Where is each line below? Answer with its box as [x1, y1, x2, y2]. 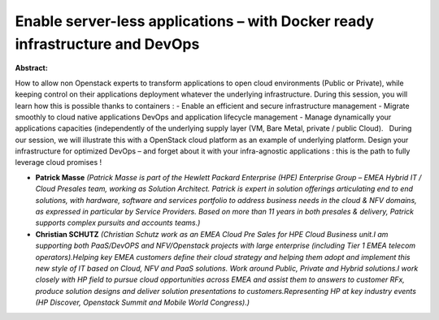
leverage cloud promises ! [15, 158, 102, 167]
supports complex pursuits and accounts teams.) [35, 218, 201, 227]
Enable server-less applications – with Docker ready [15, 12, 374, 30]
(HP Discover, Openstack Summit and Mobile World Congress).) [35, 297, 250, 308]
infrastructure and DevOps [15, 35, 200, 53]
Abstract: [15, 63, 48, 73]
